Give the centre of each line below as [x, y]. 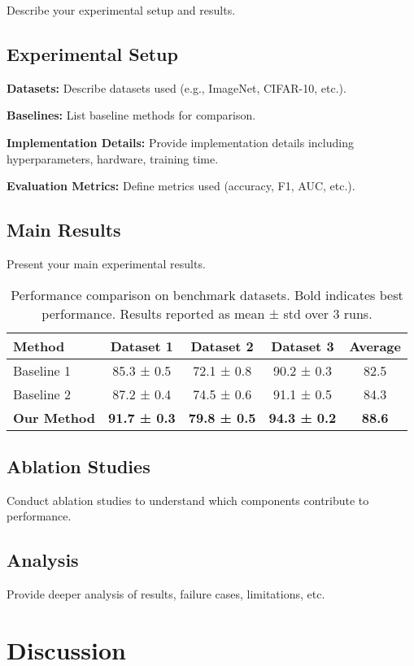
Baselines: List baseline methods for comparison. [131, 115]
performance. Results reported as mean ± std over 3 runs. [207, 313]
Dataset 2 [222, 346]
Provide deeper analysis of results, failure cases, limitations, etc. [166, 594]
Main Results [64, 230]
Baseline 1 [42, 370]
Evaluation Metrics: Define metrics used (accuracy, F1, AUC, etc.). [181, 186]
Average [375, 346]
